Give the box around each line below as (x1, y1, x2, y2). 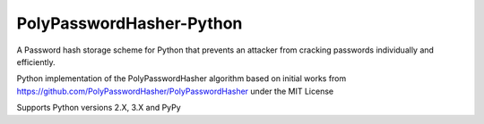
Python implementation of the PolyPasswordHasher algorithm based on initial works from (16, 73, 347, 84)
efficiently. (16, 56, 56, 67)
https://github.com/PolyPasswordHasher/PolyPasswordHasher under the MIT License (16, 86, 334, 96)
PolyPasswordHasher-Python (16, 13, 243, 33)
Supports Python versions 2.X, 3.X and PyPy (16, 103, 181, 113)
